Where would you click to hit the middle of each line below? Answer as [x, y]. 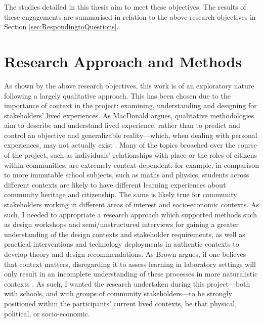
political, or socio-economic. [47, 313]
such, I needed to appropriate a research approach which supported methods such [130, 214]
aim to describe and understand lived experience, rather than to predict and [122, 125]
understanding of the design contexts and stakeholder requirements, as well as [125, 234]
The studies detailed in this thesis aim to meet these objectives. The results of [125, 7]
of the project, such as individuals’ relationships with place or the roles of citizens [131, 155]
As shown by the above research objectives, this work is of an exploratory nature [129, 85]
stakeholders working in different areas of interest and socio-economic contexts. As [131, 204]
